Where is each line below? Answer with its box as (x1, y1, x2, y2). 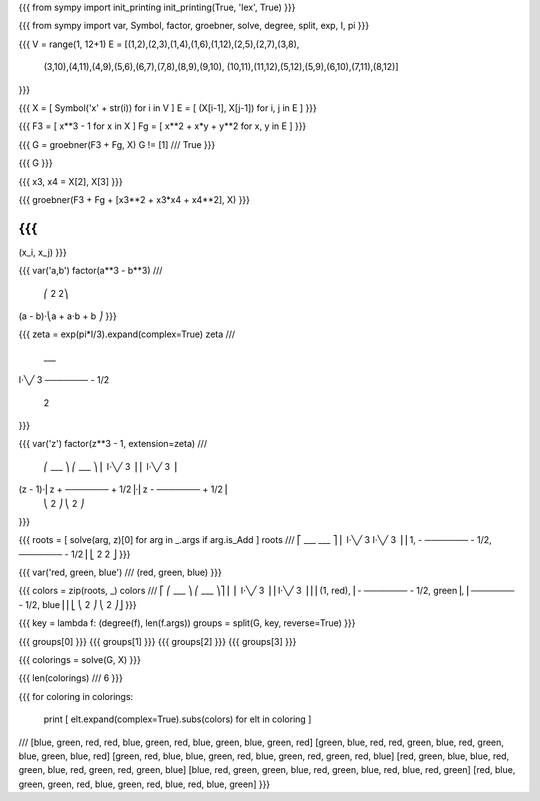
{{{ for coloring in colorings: (18, 690, 134, 702)
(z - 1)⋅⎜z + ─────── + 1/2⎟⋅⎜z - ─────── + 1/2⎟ (18, 483, 228, 495)
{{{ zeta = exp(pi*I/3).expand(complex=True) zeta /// (18, 328, 236, 340)
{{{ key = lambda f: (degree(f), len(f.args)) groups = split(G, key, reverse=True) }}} (18, 617, 356, 629)
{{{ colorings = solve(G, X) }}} (18, 654, 142, 666)
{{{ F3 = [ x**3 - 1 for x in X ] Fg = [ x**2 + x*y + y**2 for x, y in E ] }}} (18, 120, 307, 132)
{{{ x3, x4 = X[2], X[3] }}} (18, 175, 124, 187)
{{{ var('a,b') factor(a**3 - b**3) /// (18, 265, 163, 277)
